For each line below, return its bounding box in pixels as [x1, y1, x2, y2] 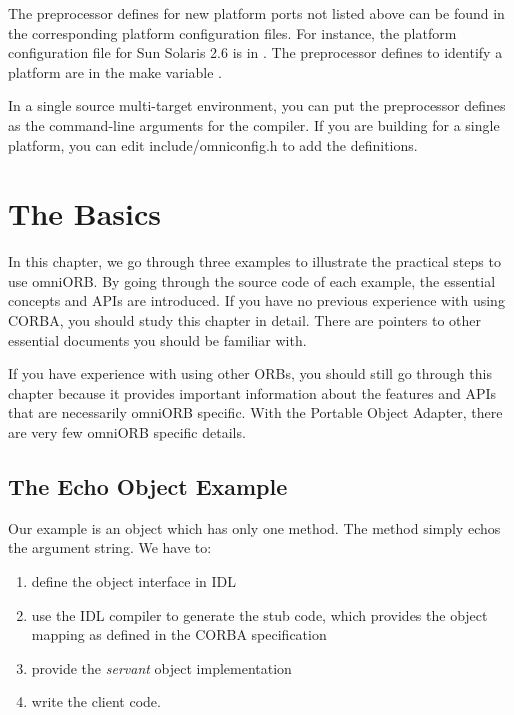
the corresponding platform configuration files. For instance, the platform [8, 22, 457, 43]
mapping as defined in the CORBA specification [31, 624, 327, 645]
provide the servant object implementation [31, 657, 292, 678]
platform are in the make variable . [8, 61, 223, 82]
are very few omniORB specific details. [8, 422, 246, 443]
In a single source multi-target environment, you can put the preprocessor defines [8, 95, 506, 116]
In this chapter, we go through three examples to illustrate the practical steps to [8, 251, 501, 272]
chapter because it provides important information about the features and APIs [8, 382, 497, 403]
